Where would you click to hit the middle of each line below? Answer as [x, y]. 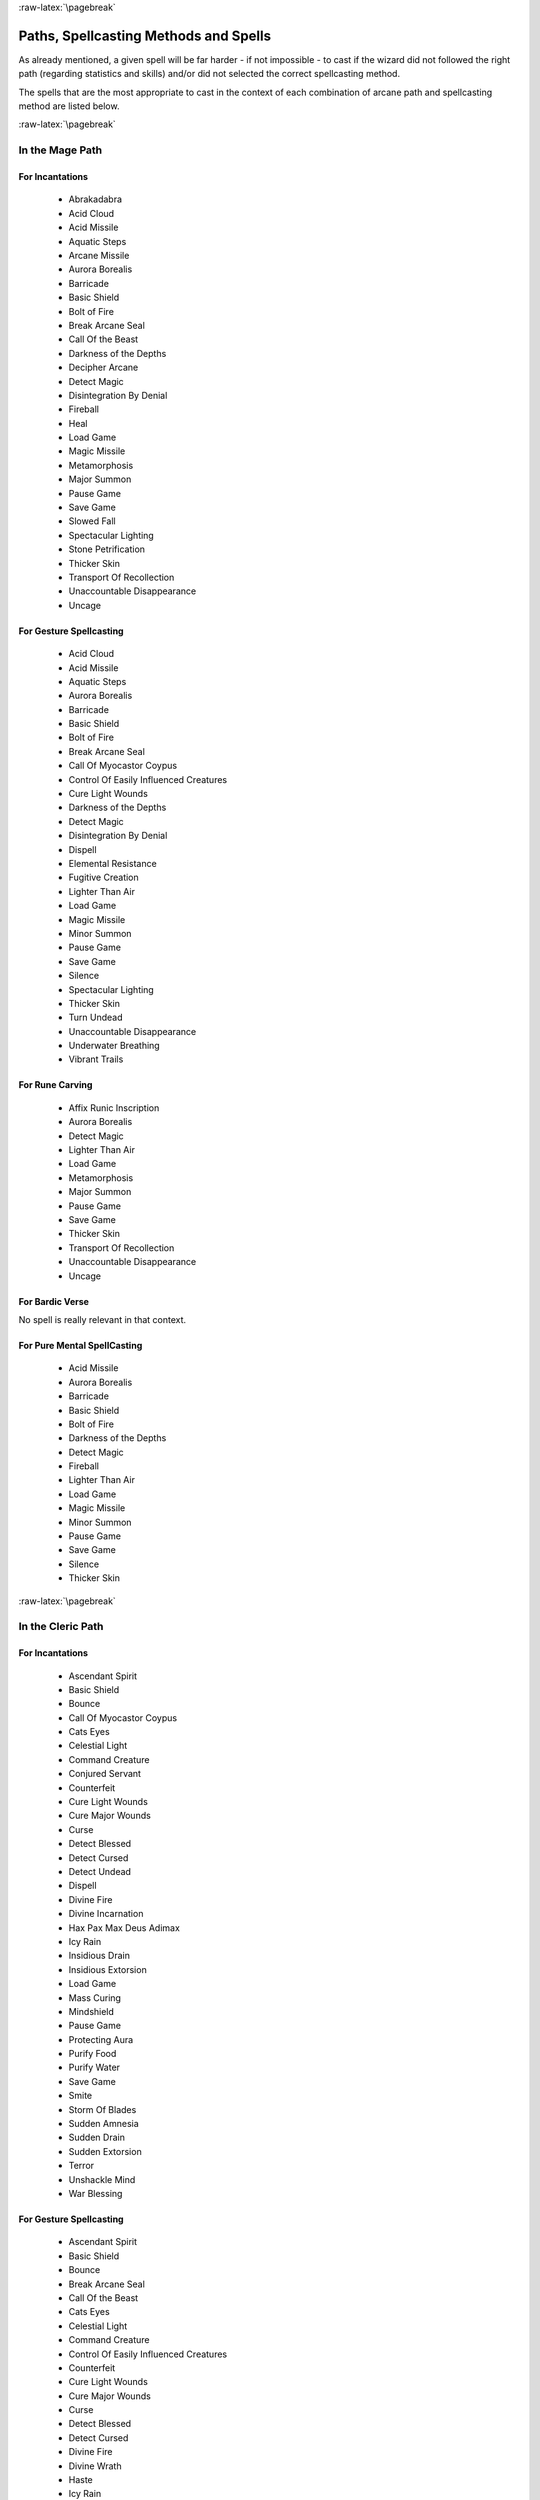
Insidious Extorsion [107, 1969]
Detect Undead [100, 1871]
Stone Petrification [106, 549]
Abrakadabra [95, 199]
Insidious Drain [99, 1956]
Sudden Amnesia [103, 2124]
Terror [81, 2166]
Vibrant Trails [96, 1059]
